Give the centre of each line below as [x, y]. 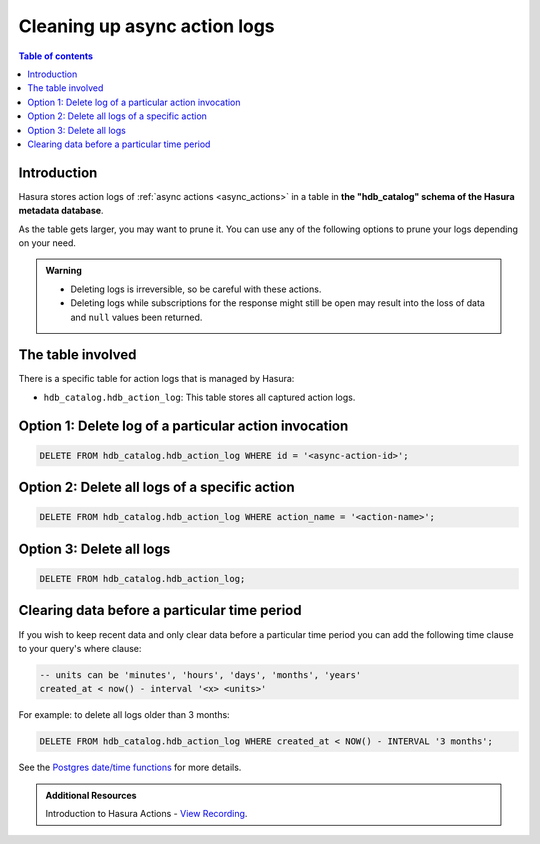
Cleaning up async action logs [146, 26]
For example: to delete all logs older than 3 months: [124, 715]
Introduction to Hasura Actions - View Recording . [146, 814]
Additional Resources [91, 795]
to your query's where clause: [80, 648]
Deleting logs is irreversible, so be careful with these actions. [196, 289]
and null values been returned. [136, 317]
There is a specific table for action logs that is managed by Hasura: [156, 379]
